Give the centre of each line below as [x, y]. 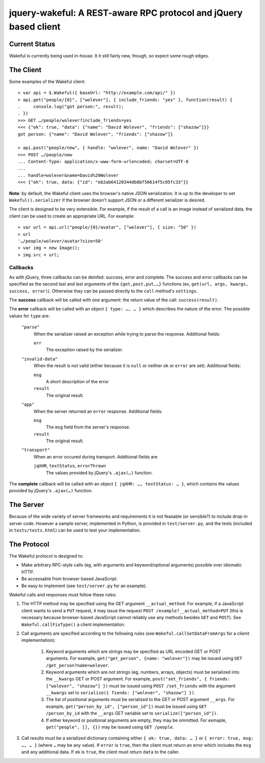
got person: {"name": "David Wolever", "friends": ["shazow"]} [95, 134]
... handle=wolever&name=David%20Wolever [68, 175]
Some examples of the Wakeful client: [47, 82]
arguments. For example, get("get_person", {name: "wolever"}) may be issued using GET [144, 658]
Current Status [32, 44]
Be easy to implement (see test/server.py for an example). [84, 586]
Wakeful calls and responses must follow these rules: [63, 594]
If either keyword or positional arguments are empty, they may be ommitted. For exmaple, [136, 720]
